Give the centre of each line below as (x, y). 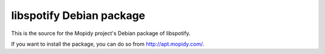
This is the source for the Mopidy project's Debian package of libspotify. (101, 33)
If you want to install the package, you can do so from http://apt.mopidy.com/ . (108, 44)
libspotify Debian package (78, 15)
